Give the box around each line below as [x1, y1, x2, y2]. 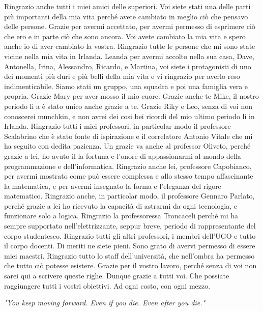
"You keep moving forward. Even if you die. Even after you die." [4, 297, 206, 308]
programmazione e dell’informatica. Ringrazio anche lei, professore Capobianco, [4, 160, 252, 171]
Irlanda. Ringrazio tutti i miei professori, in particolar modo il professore [4, 121, 231, 131]
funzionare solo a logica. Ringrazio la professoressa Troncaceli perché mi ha [4, 210, 239, 221]
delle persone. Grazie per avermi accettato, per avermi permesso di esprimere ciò [4, 21, 255, 32]
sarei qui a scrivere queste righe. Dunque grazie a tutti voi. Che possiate [4, 270, 229, 281]
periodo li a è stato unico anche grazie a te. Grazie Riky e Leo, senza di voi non [4, 100, 252, 111]
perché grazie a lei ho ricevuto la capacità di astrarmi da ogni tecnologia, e [4, 200, 237, 211]
